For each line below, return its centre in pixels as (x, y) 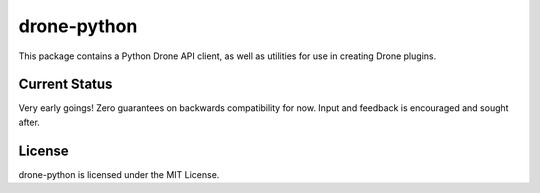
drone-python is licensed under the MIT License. (119, 174)
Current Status (65, 84)
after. (29, 122)
